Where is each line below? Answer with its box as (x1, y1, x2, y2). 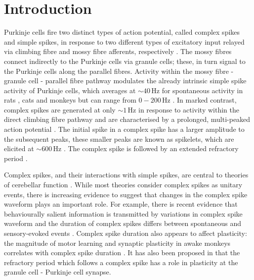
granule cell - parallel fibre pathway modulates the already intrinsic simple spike (4, 75, 247, 86)
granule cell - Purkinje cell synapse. (4, 267, 111, 277)
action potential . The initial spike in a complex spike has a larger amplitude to (4, 124, 245, 134)
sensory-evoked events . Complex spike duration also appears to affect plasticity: (4, 228, 247, 238)
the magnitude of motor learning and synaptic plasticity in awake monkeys (4, 237, 231, 248)
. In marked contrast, (172, 95, 237, 105)
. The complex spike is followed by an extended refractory (63, 143, 239, 154)
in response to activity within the (138, 104, 239, 114)
